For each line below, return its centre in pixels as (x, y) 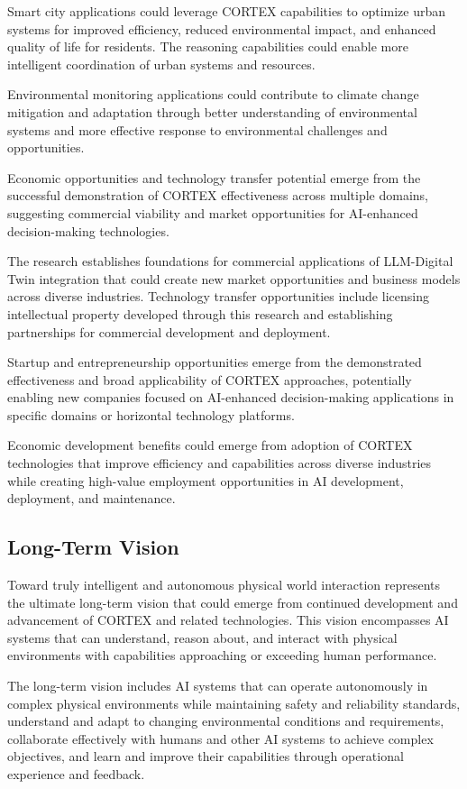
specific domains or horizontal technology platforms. (151, 414)
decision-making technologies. (88, 230)
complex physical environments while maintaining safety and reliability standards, (234, 703)
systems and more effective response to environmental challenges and (197, 129)
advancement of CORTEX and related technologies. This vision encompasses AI (228, 620)
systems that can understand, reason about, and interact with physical (202, 637)
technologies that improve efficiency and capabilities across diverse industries (220, 463)
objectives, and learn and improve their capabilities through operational (206, 756)
